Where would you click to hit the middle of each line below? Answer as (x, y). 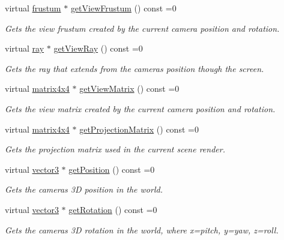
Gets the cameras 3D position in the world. (84, 189)
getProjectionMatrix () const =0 (139, 129)
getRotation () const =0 (113, 209)
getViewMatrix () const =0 (129, 88)
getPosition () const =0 (112, 169)
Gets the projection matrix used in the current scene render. (115, 149)
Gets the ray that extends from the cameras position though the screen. (134, 68)
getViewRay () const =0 (98, 48)
